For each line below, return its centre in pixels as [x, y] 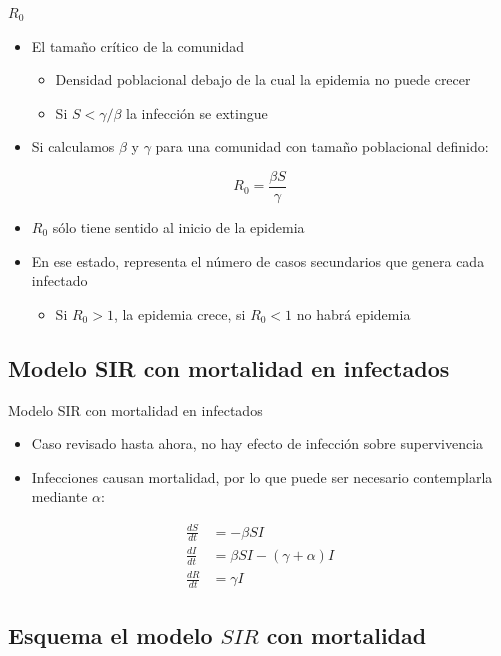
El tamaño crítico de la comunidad [137, 45]
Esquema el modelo [110, 634]
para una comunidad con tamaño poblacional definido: [322, 146]
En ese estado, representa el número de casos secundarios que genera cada [258, 260]
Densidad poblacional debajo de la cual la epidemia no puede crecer [263, 79]
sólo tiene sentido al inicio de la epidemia [178, 227]
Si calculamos [73, 146]
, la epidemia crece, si [179, 313]
